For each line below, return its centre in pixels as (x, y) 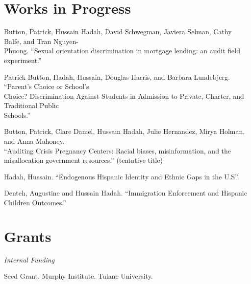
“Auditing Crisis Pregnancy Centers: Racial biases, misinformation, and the (118, 150)
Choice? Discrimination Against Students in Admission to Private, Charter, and (124, 96)
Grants (28, 236)
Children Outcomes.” (35, 203)
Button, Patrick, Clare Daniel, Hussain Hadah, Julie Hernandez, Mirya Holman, (125, 131)
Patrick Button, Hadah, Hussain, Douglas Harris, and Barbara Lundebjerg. (117, 76)
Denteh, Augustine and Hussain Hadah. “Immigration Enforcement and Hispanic (125, 193)
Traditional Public (31, 105)
